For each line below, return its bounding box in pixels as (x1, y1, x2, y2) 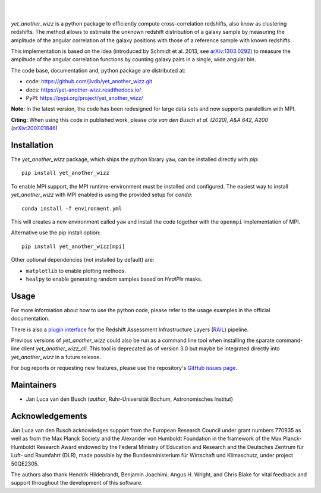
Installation (11, 140, 53, 150)
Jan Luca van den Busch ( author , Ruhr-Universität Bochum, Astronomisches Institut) (26, 395, 234, 403)
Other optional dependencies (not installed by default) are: (11, 256, 155, 263)
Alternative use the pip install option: (11, 229, 101, 236)
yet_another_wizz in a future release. (11, 353, 101, 360)
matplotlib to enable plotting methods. (26, 267, 126, 274)
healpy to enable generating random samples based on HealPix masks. (26, 275, 203, 282)
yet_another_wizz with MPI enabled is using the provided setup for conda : (11, 191, 193, 199)
